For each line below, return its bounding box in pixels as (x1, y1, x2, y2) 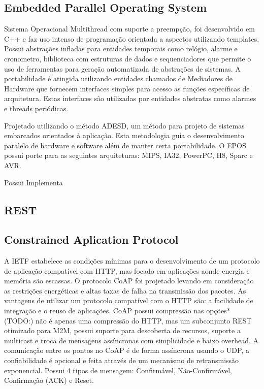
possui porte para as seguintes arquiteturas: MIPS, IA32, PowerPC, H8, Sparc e (4, 150, 253, 160)
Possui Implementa (4, 177, 63, 187)
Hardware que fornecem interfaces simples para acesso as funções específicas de (4, 83, 250, 93)
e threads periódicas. (4, 103, 69, 113)
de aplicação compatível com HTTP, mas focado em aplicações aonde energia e (4, 265, 250, 276)
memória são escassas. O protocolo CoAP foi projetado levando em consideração (4, 275, 254, 286)
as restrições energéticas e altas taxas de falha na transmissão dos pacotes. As (4, 285, 246, 296)
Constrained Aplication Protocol (4, 232, 179, 247)
